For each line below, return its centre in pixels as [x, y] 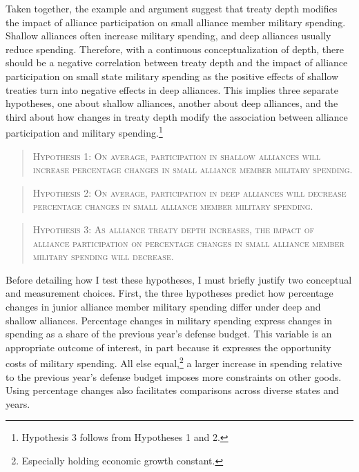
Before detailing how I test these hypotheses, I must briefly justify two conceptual [179, 279]
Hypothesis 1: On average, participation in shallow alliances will [177, 156]
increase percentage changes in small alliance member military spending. [193, 169]
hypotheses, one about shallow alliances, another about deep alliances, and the [172, 103]
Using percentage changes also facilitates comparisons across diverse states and [172, 390]
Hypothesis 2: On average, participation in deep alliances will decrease [190, 192]
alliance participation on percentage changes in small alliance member [188, 243]
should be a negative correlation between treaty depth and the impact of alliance [177, 62]
